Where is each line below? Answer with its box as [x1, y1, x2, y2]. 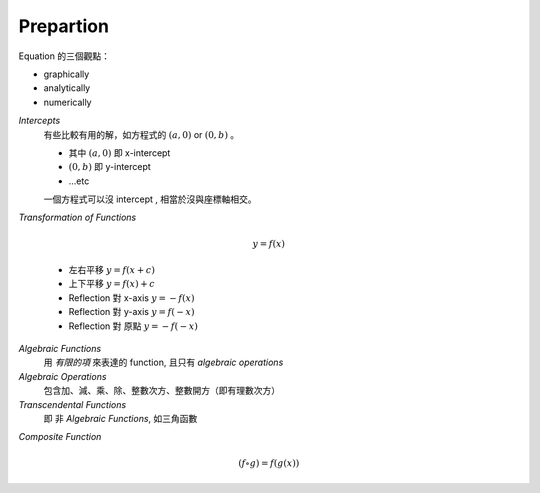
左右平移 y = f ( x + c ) [68, 264, 155, 276]
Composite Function [18, 431, 102, 443]
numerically [43, 96, 92, 108]
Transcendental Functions [18, 398, 127, 410]
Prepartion [18, 15, 110, 37]
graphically [43, 68, 90, 80]
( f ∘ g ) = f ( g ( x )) [238, 457, 300, 469]
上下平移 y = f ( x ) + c [68, 278, 155, 290]
